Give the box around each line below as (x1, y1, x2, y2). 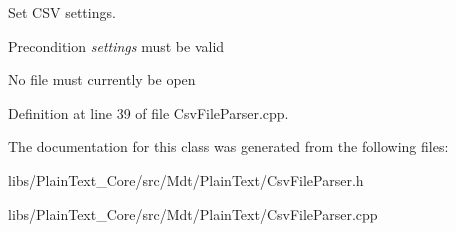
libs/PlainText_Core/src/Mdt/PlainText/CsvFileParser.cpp (8, 203, 378, 224)
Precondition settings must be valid (8, 35, 225, 56)
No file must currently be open (8, 69, 196, 90)
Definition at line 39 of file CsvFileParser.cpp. (8, 102, 289, 123)
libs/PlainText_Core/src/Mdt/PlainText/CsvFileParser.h (8, 169, 364, 190)
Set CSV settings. (8, 2, 116, 22)
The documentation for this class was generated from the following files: (8, 136, 449, 157)
